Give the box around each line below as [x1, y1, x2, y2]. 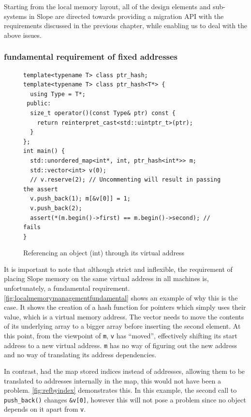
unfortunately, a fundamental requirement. [4, 283, 130, 293]
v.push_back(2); [30, 204, 82, 212]
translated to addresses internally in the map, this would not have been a [4, 375, 221, 385]
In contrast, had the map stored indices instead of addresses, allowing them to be [4, 366, 245, 376]
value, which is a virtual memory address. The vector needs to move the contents [4, 311, 244, 321]
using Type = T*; [30, 90, 86, 98]
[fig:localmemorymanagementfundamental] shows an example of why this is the [4, 292, 238, 302]
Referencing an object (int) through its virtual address [23, 248, 185, 258]
